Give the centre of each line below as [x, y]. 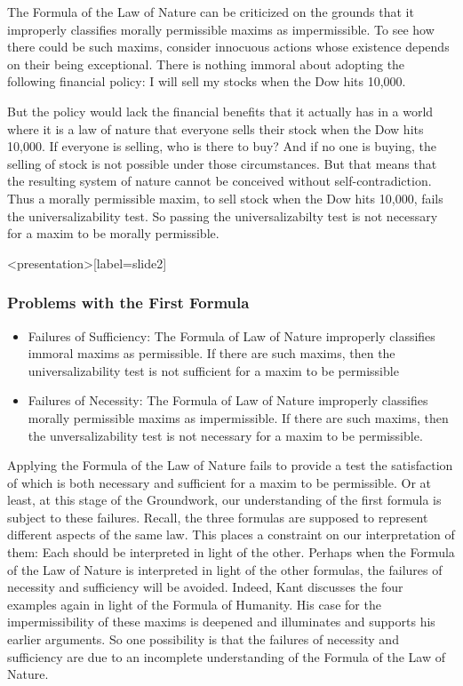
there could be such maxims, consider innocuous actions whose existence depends [228, 47]
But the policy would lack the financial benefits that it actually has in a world [220, 111]
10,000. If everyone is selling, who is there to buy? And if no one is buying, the [222, 146]
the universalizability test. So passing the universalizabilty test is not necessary [223, 215]
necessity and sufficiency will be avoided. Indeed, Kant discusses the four [205, 587]
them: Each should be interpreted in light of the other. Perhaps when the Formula [231, 552]
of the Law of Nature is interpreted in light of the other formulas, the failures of [225, 569]
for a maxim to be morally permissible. [113, 233]
